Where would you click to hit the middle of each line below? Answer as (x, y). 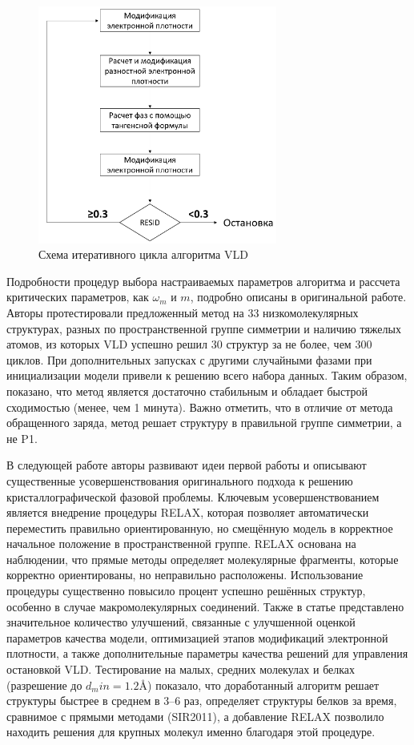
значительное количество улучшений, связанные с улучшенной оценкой (181, 622)
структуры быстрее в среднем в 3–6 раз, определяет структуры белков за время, (202, 701)
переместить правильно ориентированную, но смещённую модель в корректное (200, 528)
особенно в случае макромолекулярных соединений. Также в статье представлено (205, 606)
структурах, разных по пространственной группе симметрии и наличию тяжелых (204, 328)
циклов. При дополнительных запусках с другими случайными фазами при (189, 359)
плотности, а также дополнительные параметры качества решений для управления (207, 653)
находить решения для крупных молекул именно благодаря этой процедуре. (191, 732)
